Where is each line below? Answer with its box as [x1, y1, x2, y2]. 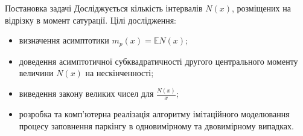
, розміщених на [231, 2, 291, 14]
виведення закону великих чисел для [19, 87, 154, 100]
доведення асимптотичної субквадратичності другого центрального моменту [19, 54, 298, 67]
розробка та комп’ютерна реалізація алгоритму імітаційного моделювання [19, 107, 290, 120]
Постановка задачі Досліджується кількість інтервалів [5, 2, 203, 14]
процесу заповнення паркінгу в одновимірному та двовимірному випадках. [19, 119, 294, 132]
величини [19, 66, 54, 79]
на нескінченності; [85, 66, 154, 79]
